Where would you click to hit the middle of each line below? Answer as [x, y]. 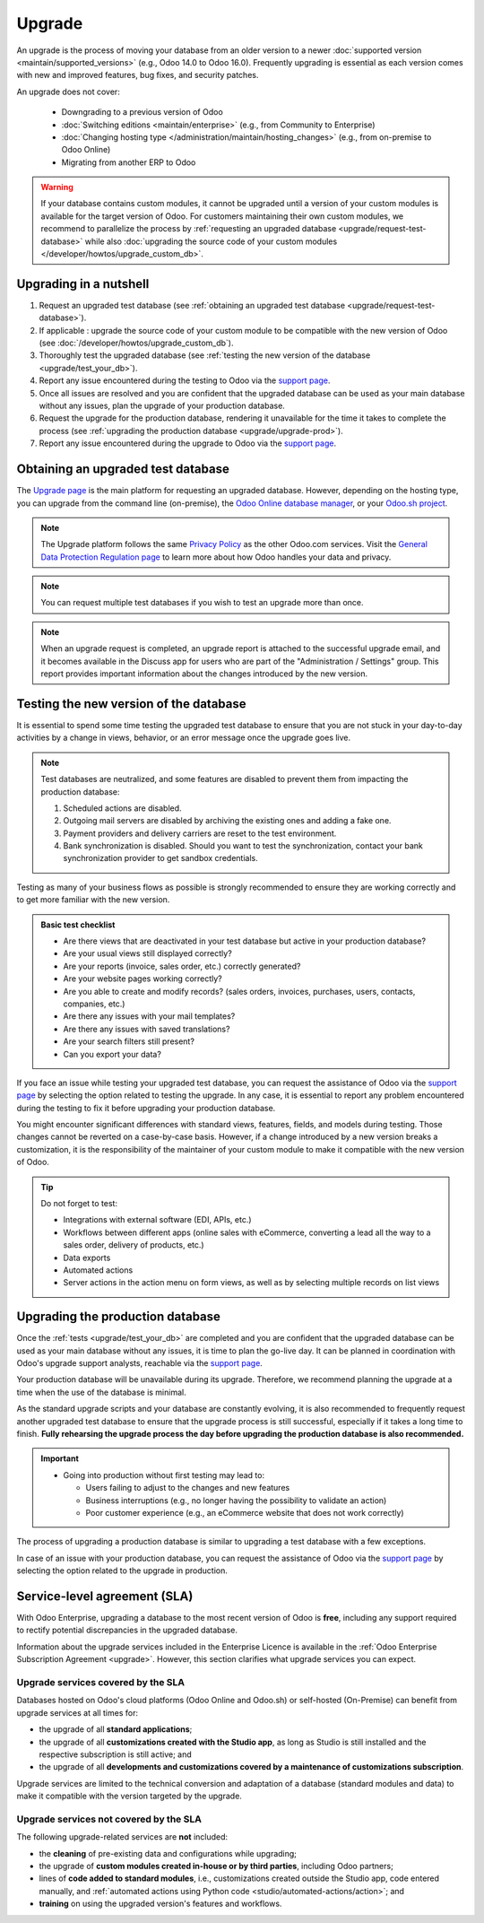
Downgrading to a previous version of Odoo [142, 112]
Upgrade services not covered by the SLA [109, 1819]
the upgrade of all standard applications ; [116, 1729]
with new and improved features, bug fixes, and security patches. [138, 75]
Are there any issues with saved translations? [147, 1029]
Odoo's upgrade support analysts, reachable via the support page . [140, 1363]
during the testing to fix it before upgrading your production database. [146, 1108]
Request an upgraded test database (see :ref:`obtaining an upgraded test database [192, 305]
